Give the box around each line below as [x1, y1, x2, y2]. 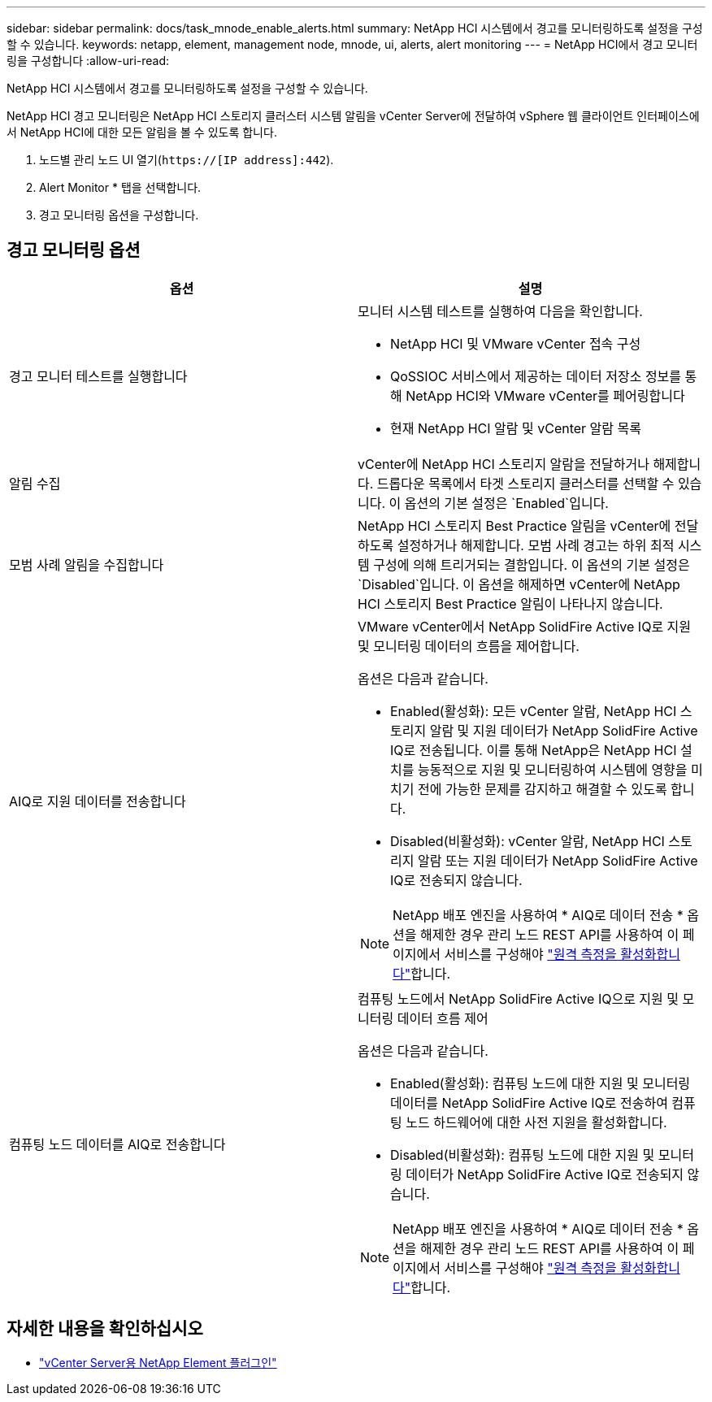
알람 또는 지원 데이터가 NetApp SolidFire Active [417, 852, 698, 869]
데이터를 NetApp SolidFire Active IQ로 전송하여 [390, 1094, 668, 1111]
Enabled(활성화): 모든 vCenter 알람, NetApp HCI [390, 702, 677, 719]
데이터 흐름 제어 [397, 1009, 488, 1027]
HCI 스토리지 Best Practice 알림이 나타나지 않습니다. [358, 595, 663, 612]
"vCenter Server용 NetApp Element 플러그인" [39, 1355, 277, 1369]
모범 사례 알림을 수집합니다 [9, 556, 164, 573]
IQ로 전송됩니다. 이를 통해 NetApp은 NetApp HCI [390, 741, 677, 758]
